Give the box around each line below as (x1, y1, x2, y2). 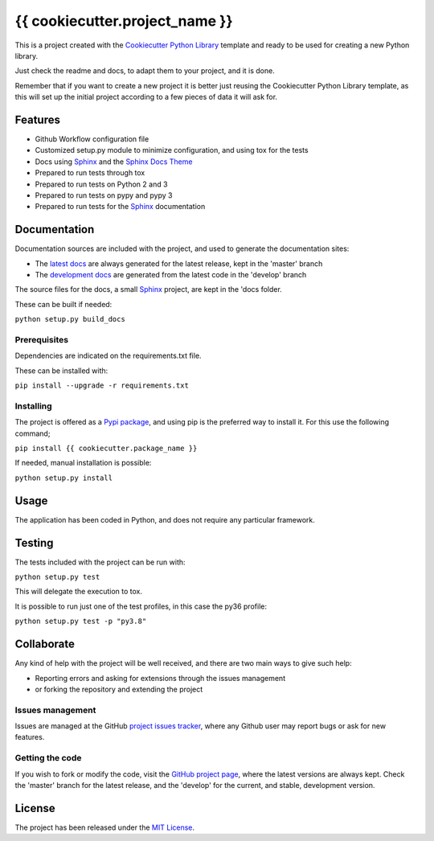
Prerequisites (14, 334, 68, 345)
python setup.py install (14, 473, 113, 482)
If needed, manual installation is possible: (14, 458, 152, 468)
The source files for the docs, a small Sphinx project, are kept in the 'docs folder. (14, 285, 283, 294)
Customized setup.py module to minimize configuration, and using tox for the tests (35, 146, 309, 155)
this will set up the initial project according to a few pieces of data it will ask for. (14, 92, 277, 102)
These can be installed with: (14, 366, 108, 375)
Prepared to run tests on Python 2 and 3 (35, 179, 168, 189)
